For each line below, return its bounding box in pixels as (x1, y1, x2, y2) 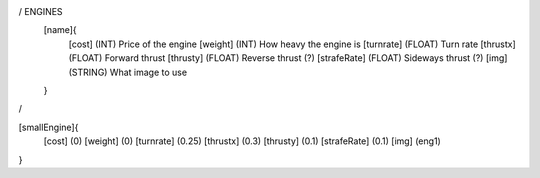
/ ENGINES (18, 6, 64, 17)
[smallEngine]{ (18, 121, 79, 133)
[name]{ (43, 24, 77, 36)
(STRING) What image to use (68, 66, 188, 78)
